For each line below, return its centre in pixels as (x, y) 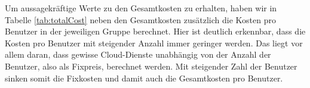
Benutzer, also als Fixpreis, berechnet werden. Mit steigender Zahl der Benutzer (151, 66)
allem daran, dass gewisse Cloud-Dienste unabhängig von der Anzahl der (138, 54)
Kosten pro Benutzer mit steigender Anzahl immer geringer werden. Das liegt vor (154, 43)
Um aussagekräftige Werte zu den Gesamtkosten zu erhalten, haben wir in (141, 8)
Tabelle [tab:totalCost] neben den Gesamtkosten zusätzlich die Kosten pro (140, 19)
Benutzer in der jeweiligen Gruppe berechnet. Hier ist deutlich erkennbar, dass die (155, 31)
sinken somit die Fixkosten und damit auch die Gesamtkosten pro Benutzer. (144, 78)
